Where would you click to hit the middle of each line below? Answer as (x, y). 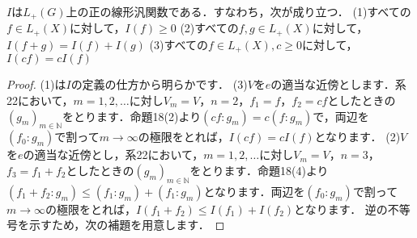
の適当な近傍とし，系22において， (113, 154)
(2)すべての (209, 28)
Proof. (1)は (36, 84)
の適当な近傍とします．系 (338, 84)
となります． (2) (357, 137)
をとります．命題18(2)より (132, 116)
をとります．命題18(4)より (259, 170)
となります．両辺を (254, 191)
